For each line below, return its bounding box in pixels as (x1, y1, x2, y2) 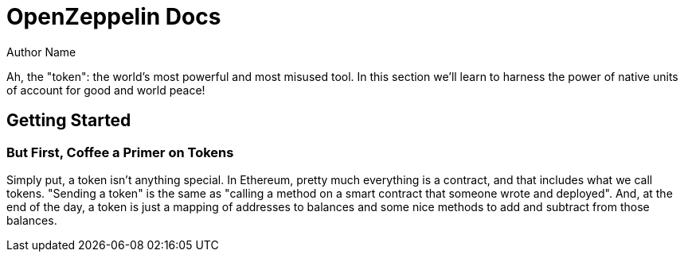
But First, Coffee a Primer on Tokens (6, 144, 234, 160)
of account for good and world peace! (6, 83, 205, 97)
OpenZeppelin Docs (6, 3, 221, 30)
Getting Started (6, 110, 131, 131)
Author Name (6, 44, 76, 59)
